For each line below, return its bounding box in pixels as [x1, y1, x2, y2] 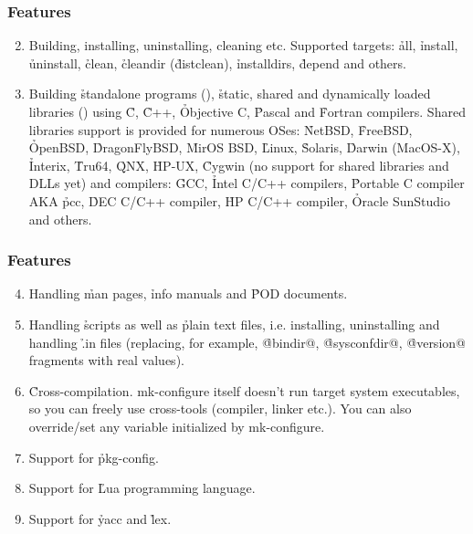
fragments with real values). [28, 351, 184, 370]
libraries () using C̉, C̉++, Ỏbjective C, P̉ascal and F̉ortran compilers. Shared [28, 102, 466, 120]
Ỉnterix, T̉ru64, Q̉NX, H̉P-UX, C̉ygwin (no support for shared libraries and [28, 155, 449, 174]
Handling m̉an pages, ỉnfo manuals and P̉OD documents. [28, 284, 348, 303]
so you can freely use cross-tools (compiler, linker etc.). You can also [28, 399, 412, 418]
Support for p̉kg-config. [28, 447, 159, 466]
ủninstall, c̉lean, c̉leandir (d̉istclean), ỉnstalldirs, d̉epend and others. [28, 53, 406, 72]
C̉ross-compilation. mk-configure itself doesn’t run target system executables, [28, 381, 460, 400]
